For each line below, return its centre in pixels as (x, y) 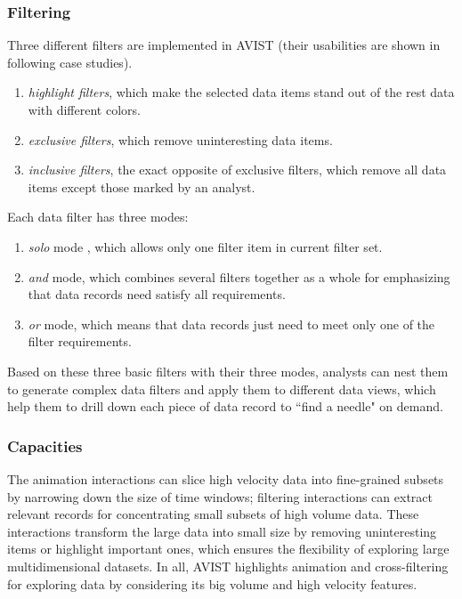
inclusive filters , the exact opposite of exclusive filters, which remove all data (237, 170)
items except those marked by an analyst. (142, 186)
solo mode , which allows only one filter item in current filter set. (205, 246)
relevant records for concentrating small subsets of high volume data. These (213, 514)
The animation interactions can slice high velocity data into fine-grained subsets (226, 478)
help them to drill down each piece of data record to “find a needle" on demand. (225, 406)
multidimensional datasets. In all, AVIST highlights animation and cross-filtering (228, 566)
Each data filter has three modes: (98, 217)
